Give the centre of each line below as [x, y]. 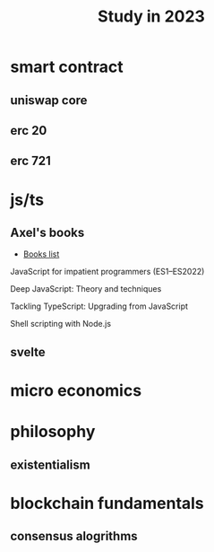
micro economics [76, 390]
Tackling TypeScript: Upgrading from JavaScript [99, 306]
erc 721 [31, 161]
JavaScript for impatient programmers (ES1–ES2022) [107, 272]
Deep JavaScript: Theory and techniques [86, 289]
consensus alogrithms [74, 536]
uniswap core [49, 100]
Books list [41, 254]
